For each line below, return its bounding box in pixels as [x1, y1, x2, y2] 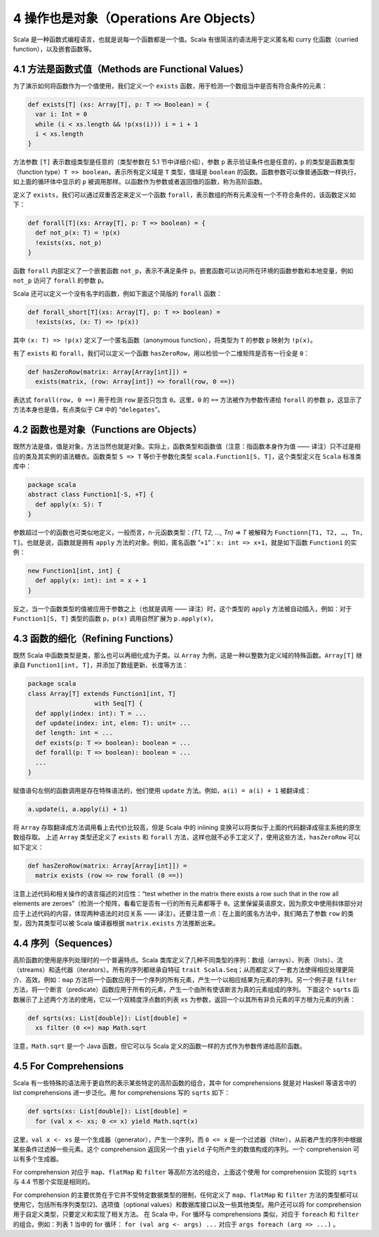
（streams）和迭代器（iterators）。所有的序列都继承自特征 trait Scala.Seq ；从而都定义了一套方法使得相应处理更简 [13, 966, 354, 974]
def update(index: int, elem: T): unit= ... [35, 719, 191, 727]
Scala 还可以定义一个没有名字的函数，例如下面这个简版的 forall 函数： [13, 289, 222, 298]
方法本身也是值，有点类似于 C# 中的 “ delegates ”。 [13, 405, 164, 414]
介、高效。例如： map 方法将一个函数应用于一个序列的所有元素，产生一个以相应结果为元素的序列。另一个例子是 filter [13, 975, 357, 983]
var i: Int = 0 [35, 110, 88, 119]
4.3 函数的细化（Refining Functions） [13, 632, 179, 644]
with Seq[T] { [94, 700, 143, 707]
